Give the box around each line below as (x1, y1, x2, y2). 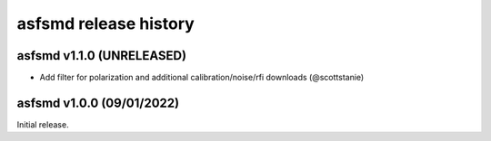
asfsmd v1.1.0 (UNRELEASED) (16, 48, 186, 63)
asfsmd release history (16, 14, 195, 33)
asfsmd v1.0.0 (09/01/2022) (16, 95, 180, 110)
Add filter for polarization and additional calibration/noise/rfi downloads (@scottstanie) (39, 72, 365, 83)
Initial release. (16, 118, 69, 130)
